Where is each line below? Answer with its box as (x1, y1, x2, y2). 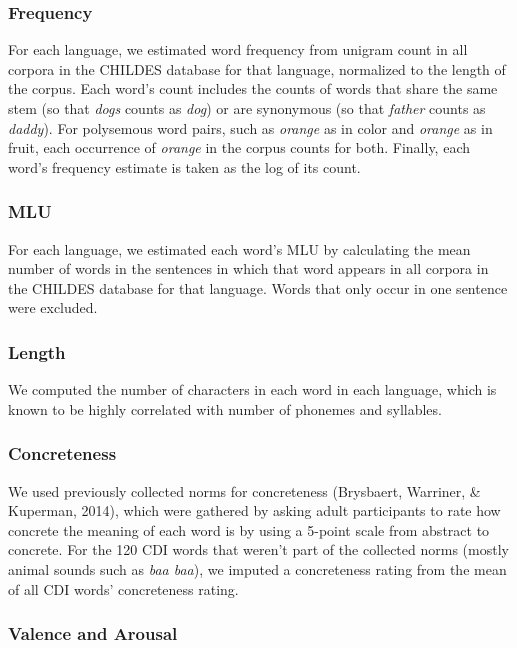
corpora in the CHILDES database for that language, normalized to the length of (8, 58, 506, 79)
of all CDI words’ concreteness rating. (8, 578, 239, 599)
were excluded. (8, 297, 98, 318)
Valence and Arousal (8, 621, 178, 646)
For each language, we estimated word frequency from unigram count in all (8, 39, 468, 60)
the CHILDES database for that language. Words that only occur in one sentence (8, 277, 508, 298)
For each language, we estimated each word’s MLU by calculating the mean (8, 238, 471, 259)
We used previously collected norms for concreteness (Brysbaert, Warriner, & (8, 480, 481, 501)
